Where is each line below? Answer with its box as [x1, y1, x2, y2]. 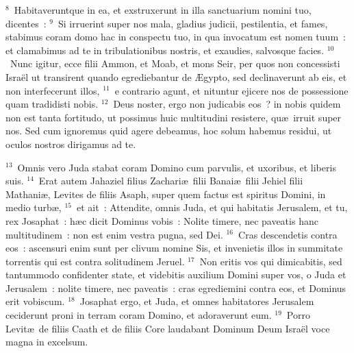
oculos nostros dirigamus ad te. [5, 136, 136, 151]
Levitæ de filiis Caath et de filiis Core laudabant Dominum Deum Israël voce [5, 321, 330, 335]
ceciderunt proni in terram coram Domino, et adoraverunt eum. [5, 308, 272, 322]
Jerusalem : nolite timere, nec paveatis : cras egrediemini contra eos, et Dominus [5, 280, 346, 295]
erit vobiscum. [5, 294, 65, 308]
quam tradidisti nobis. [5, 97, 99, 111]
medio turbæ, [5, 200, 62, 215]
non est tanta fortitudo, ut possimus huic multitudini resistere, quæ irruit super [5, 110, 342, 124]
